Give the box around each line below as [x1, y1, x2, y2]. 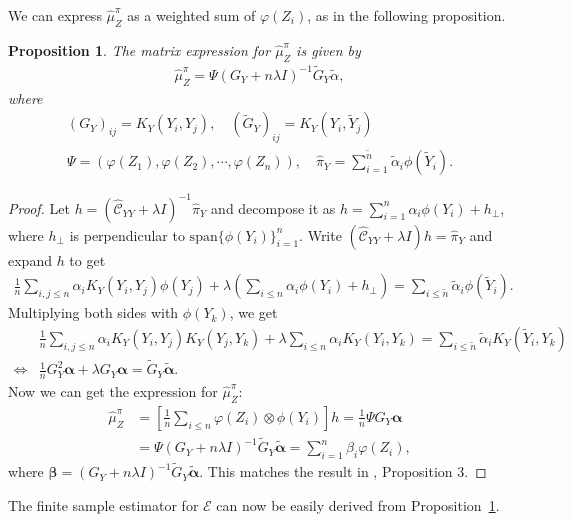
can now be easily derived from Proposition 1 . [216, 494, 500, 515]
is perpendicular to [69, 224, 185, 245]
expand [8, 249, 52, 270]
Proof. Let [8, 197, 70, 218]
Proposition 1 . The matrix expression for [8, 39, 271, 60]
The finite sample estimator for [8, 494, 199, 515]
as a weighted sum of [127, 5, 256, 25]
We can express [8, 5, 102, 25]
